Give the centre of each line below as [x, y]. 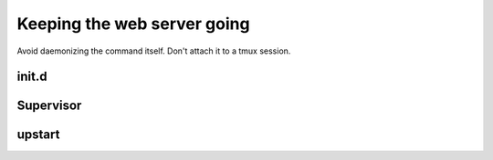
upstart [38, 135]
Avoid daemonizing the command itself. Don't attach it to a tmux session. [154, 51]
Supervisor [49, 106]
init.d [32, 77]
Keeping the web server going [133, 24]
